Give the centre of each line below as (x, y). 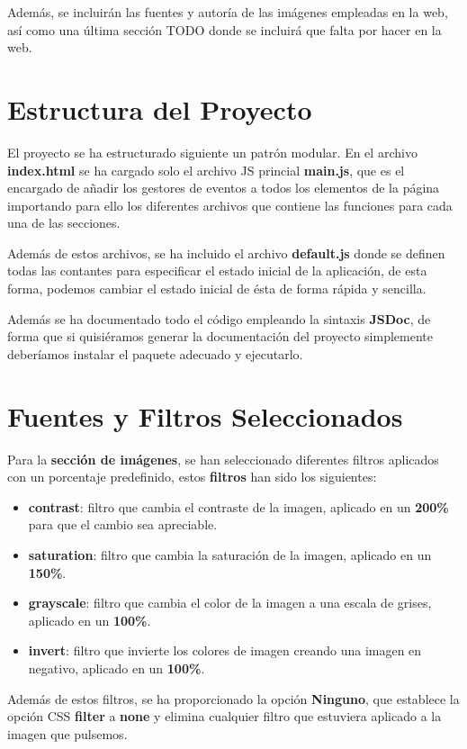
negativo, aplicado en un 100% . (117, 668)
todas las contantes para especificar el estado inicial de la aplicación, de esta (217, 271)
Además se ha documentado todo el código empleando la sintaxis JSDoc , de (219, 318)
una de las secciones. (64, 223)
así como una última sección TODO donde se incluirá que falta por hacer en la (225, 29)
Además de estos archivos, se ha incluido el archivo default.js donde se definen (226, 253)
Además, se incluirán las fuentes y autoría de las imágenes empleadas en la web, (228, 12)
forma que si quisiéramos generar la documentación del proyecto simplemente (220, 336)
